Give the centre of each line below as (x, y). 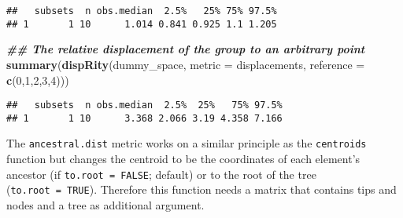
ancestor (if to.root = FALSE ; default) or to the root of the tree (161, 174)
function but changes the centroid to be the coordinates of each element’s (183, 159)
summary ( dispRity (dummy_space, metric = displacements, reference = (186, 64)
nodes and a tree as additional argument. (105, 204)
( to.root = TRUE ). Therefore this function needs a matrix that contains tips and (201, 189)
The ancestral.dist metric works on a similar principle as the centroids (187, 143)
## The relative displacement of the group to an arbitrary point (186, 49)
